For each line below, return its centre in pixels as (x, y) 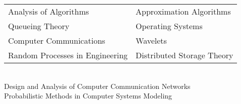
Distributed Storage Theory (185, 55)
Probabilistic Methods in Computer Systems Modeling (88, 96)
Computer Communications (57, 40)
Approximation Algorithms (183, 11)
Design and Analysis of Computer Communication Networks (97, 86)
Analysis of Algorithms (49, 11)
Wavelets (151, 40)
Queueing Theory (39, 26)
